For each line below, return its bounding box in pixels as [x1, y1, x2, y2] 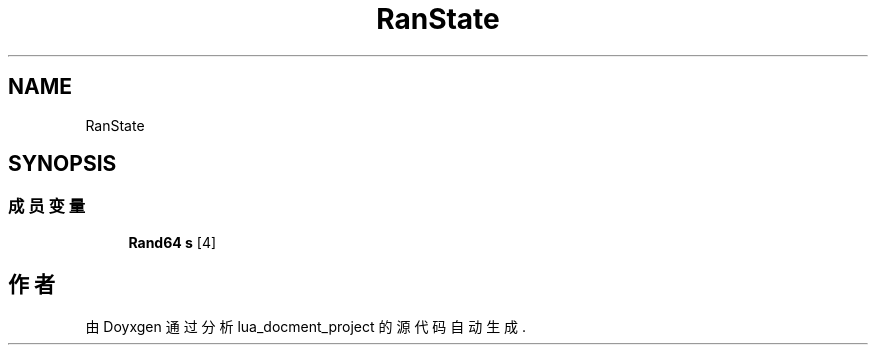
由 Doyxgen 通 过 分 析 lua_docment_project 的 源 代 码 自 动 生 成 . [85, 317, 527, 335]
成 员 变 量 [8, 196, 86, 217]
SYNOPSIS [8, 151, 117, 177]
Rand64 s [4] [128, 233, 217, 251]
